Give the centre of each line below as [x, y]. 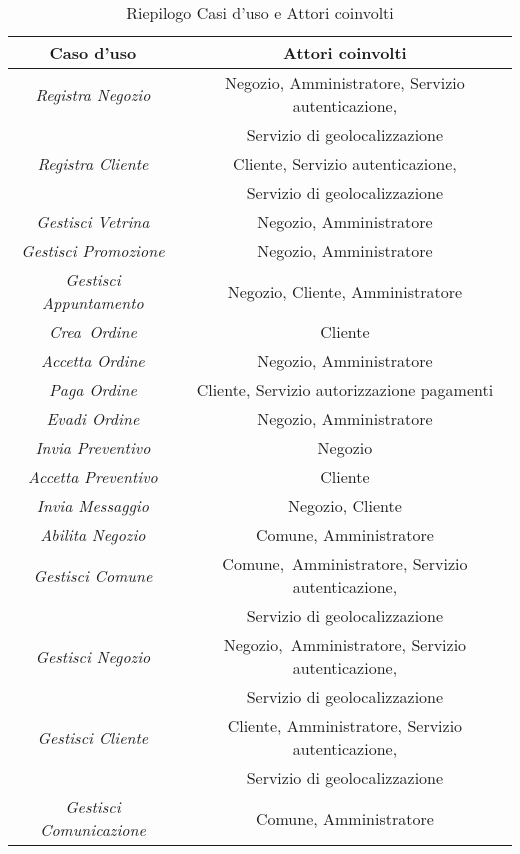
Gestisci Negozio [93, 656]
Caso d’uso [93, 52]
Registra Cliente [93, 163]
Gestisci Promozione [93, 250]
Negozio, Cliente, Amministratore [345, 291]
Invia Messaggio [92, 505]
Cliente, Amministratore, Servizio [345, 725]
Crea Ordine [92, 331]
